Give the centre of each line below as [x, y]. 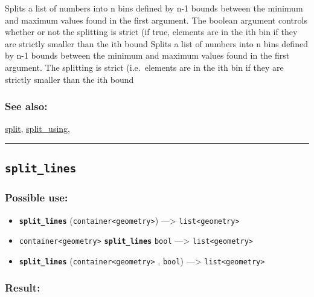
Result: [23, 288]
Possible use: [37, 197]
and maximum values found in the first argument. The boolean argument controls [156, 20]
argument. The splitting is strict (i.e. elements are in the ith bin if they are [144, 67]
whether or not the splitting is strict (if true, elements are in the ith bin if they [151, 32]
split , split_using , [38, 129]
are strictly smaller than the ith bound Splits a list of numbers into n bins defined [156, 43]
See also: [26, 106]
